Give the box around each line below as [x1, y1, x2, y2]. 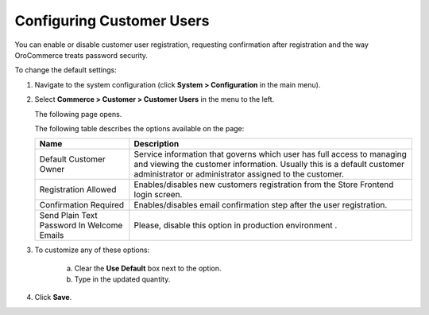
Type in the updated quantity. [74, 274, 171, 284]
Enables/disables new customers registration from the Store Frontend [133, 179, 394, 190]
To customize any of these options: [34, 245, 150, 255]
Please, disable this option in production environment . [133, 220, 338, 231]
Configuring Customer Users [14, 12, 210, 29]
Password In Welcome [39, 220, 123, 231]
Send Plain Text [39, 210, 99, 221]
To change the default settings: [14, 65, 117, 75]
